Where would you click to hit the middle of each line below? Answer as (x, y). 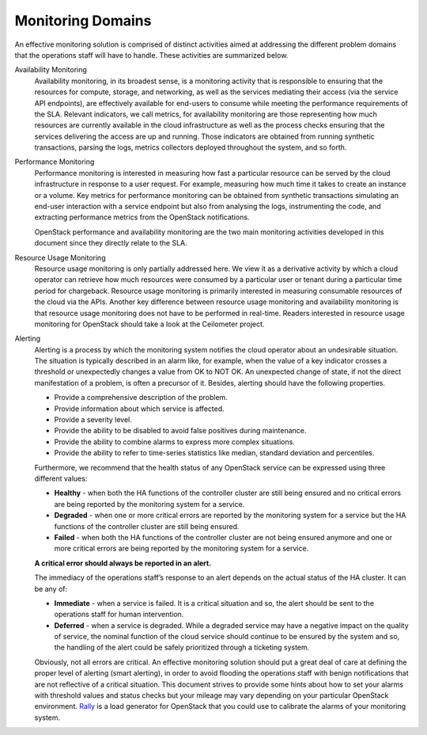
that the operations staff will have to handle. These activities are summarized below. (151, 55)
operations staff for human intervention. (119, 615)
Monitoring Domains (83, 21)
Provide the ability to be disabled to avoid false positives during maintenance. (180, 431)
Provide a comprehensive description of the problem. (141, 398)
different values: (61, 478)
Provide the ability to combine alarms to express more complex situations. (175, 442)
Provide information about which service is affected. (139, 409)
